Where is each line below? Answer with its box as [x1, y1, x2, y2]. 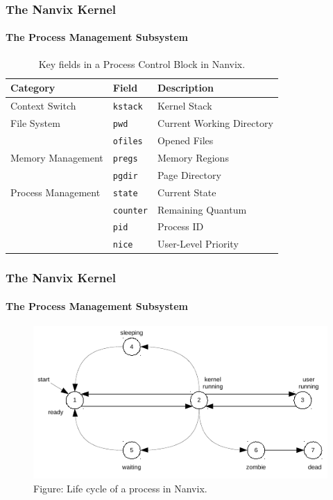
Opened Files [157, 132, 214, 147]
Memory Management [10, 150, 103, 164]
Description [157, 80, 214, 95]
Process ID [157, 219, 204, 234]
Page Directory [157, 167, 221, 182]
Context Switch [10, 98, 76, 113]
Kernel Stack [157, 98, 212, 113]
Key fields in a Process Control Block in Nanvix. [38, 56, 246, 71]
